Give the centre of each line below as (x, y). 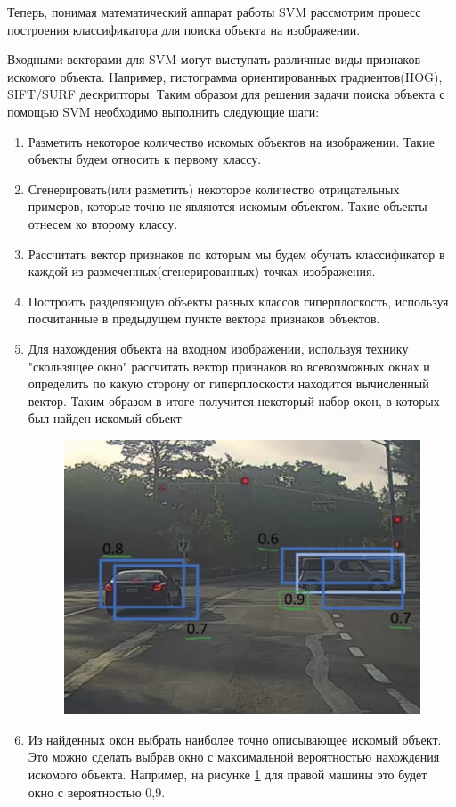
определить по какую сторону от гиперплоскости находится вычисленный (228, 383)
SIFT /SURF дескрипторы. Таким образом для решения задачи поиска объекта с (226, 94)
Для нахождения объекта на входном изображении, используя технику (218, 348)
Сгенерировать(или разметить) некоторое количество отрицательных (214, 188)
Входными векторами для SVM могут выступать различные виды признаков (214, 59)
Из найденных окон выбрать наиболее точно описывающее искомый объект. (235, 739)
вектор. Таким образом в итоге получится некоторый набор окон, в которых (234, 400)
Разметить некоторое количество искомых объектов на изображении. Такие (231, 141)
